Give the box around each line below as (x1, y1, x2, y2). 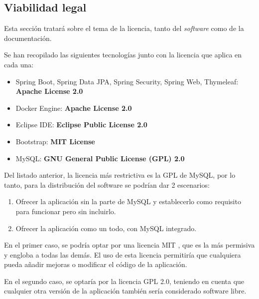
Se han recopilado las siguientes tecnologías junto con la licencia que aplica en (4, 49, 242, 60)
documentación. (4, 32, 52, 43)
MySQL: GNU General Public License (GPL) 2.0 (15, 153, 185, 163)
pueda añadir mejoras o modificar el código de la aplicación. (4, 259, 187, 270)
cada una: (4, 59, 34, 69)
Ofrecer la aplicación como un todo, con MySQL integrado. (15, 223, 197, 233)
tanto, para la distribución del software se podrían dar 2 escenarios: (4, 179, 210, 190)
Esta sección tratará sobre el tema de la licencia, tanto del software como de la (4, 23, 244, 33)
